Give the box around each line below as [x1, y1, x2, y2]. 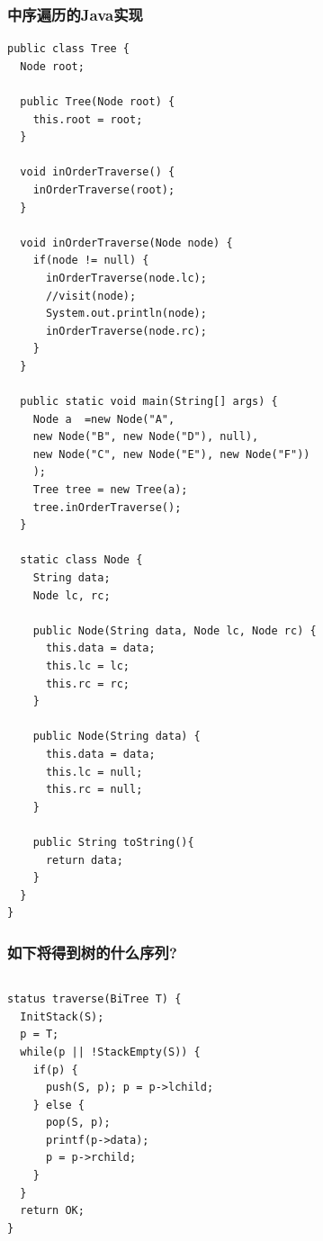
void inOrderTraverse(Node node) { [20, 236, 233, 249]
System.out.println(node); [45, 307, 207, 320]
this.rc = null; [45, 783, 143, 796]
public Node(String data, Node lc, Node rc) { [32, 624, 317, 637]
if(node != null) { [32, 254, 149, 267]
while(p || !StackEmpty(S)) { [20, 1045, 201, 1058]
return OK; [20, 1204, 85, 1218]
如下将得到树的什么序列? [7, 940, 177, 963]
